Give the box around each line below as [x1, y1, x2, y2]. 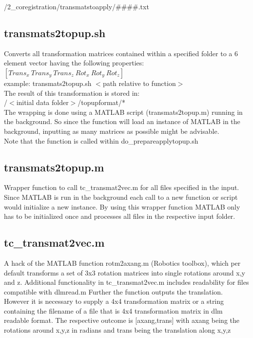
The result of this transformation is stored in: [4, 87, 140, 98]
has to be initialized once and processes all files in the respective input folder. [4, 211, 235, 221]
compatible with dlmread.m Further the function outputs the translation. [4, 286, 223, 296]
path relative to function [102, 78, 176, 88]
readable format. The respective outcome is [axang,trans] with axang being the [4, 315, 239, 325]
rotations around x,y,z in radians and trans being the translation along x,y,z [4, 325, 231, 335]
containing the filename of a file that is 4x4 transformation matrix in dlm [4, 305, 223, 316]
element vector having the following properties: [4, 58, 144, 68]
